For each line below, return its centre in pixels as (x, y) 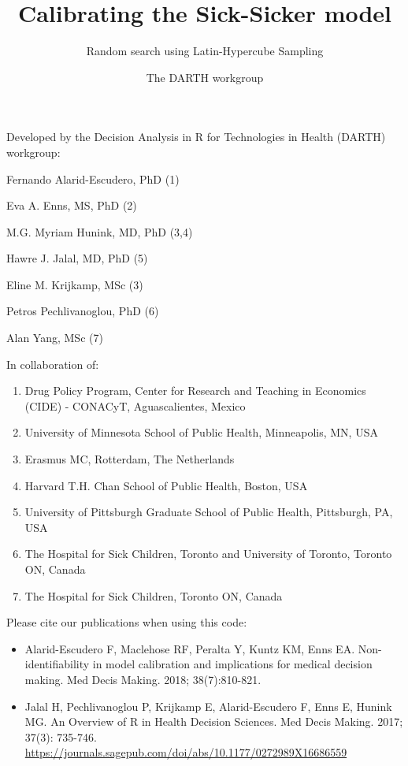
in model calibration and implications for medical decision (232, 664)
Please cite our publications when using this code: (127, 622)
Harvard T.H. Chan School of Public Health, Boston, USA (166, 485)
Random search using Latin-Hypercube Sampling (205, 51)
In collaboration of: (53, 364)
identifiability (57, 664)
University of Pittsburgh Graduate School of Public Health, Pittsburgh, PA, (209, 512)
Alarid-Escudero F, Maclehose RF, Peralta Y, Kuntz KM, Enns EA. (190, 648)
